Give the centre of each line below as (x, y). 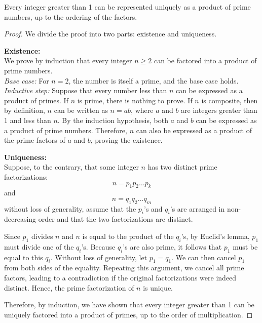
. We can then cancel (204, 257)
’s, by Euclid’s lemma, (215, 236)
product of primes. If (36, 100)
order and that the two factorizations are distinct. (116, 219)
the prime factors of (35, 140)
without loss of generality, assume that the (70, 208)
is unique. (158, 287)
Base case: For (27, 80)
